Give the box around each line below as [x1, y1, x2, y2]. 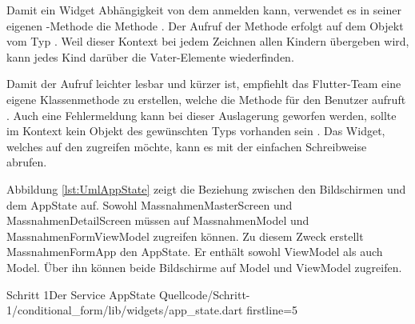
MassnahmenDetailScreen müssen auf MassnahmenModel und [6, 212, 309, 229]
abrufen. [6, 154, 47, 170]
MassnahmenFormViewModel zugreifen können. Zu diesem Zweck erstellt [6, 227, 364, 244]
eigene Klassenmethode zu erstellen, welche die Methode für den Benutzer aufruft [6, 90, 406, 107]
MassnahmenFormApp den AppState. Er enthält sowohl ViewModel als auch [6, 243, 383, 260]
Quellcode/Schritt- [158, 286, 250, 302]
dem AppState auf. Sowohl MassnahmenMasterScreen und [6, 196, 293, 213]
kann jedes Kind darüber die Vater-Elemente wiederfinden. [6, 48, 294, 65]
